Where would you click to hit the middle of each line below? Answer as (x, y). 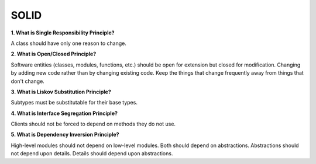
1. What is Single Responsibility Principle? (63, 33)
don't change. (28, 81)
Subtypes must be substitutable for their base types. (74, 103)
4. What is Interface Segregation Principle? (64, 113)
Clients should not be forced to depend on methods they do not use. (93, 124)
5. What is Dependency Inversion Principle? (65, 135)
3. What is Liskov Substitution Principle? (61, 92)
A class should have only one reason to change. (69, 43)
